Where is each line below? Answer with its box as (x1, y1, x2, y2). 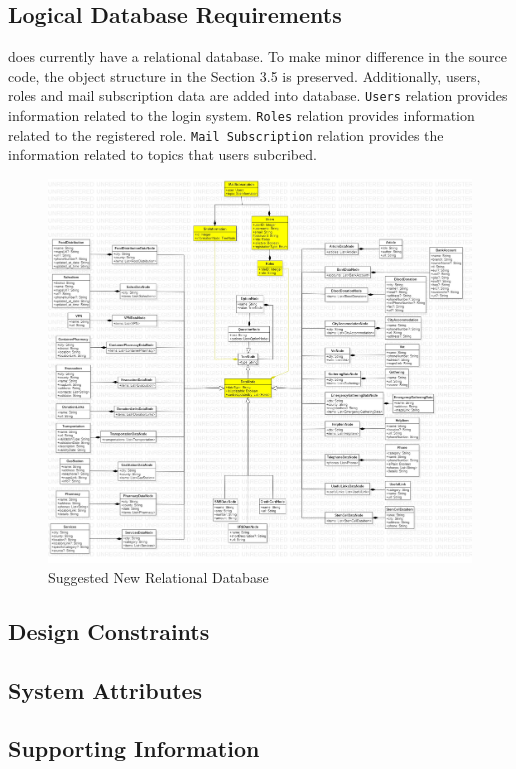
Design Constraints (8, 615, 210, 646)
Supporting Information (8, 733, 260, 764)
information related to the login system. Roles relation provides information (8, 105, 475, 126)
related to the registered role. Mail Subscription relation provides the (8, 124, 444, 145)
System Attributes (8, 674, 203, 705)
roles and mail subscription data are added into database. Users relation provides (8, 85, 508, 106)
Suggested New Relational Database (48, 566, 269, 587)
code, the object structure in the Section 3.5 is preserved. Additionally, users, (8, 65, 481, 86)
